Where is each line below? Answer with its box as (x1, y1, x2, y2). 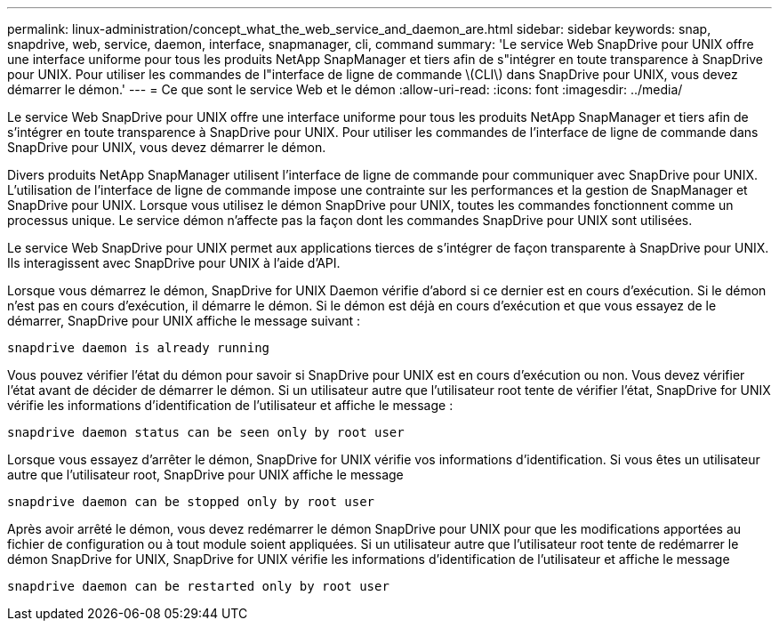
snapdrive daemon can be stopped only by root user (7, 495, 375, 509)
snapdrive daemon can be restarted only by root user (7, 579, 389, 593)
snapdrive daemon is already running (7, 341, 270, 355)
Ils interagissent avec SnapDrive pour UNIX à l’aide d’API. (7, 255, 341, 270)
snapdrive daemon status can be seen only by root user (7, 425, 405, 439)
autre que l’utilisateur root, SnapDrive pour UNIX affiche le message (7, 467, 404, 482)
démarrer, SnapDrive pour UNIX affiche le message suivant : (7, 313, 361, 328)
